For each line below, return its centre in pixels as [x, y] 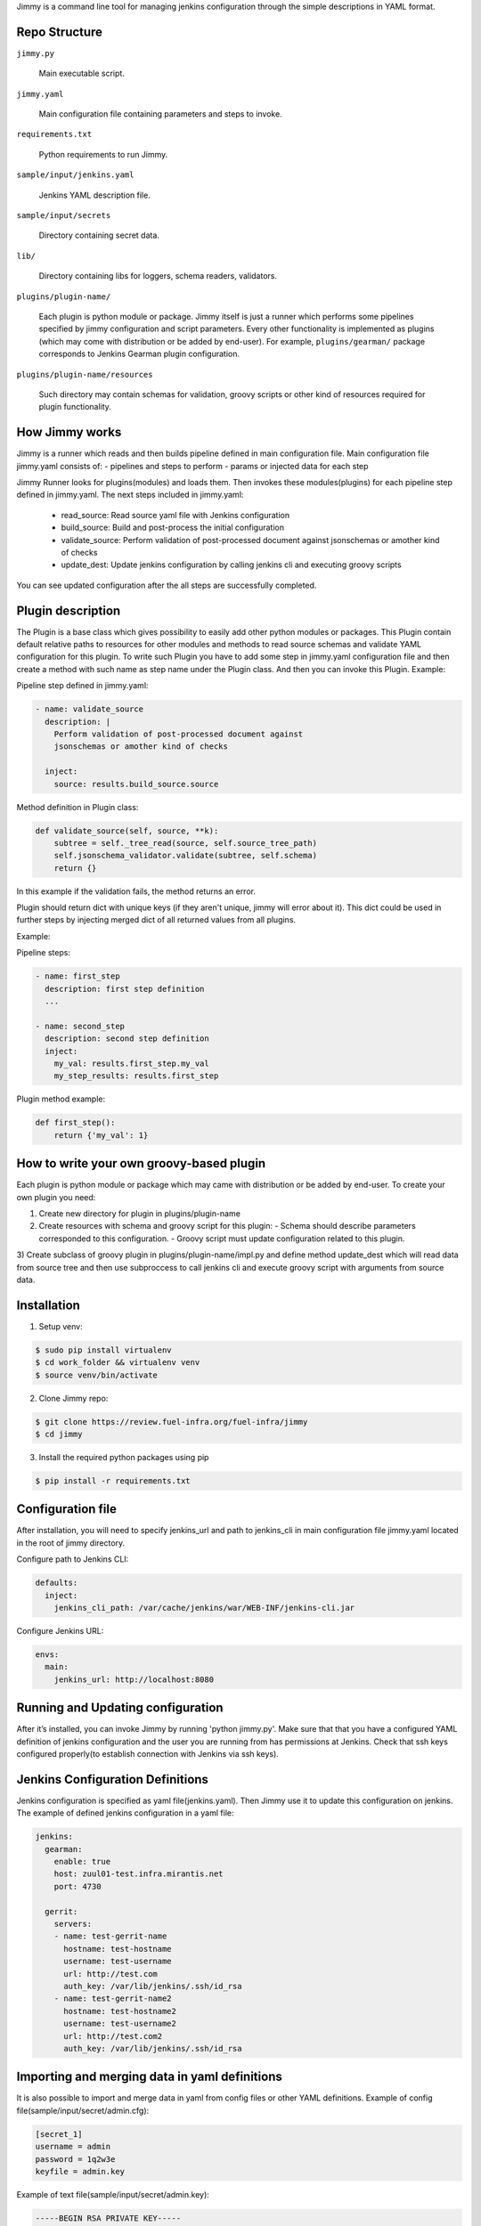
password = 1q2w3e [75, 2159]
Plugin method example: [61, 1099]
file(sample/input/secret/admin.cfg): [83, 2110]
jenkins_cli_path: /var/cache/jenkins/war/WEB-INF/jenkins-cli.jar [204, 1608]
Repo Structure [59, 32]
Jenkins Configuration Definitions [113, 1779]
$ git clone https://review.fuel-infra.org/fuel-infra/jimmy [171, 1422]
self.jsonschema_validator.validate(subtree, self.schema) [186, 856]
